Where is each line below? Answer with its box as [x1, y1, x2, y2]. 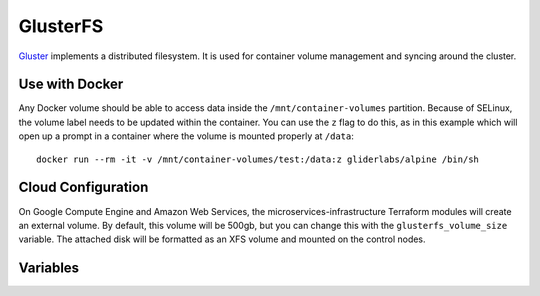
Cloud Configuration [18, 179, 149, 196]
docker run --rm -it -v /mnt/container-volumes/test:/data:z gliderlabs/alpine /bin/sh [36, 153, 480, 165]
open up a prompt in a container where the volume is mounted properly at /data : [18, 130, 355, 142]
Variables [18, 260, 80, 277]
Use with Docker [18, 76, 124, 93]
